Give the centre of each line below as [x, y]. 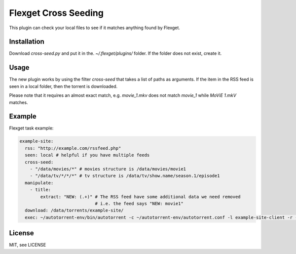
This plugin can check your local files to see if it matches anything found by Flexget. [94, 28]
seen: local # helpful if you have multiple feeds [87, 155]
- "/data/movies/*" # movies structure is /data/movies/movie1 [108, 169]
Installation [27, 42]
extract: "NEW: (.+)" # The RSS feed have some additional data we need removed [141, 197]
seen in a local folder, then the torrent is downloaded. [63, 86]
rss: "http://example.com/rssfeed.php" [73, 148]
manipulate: [39, 183]
